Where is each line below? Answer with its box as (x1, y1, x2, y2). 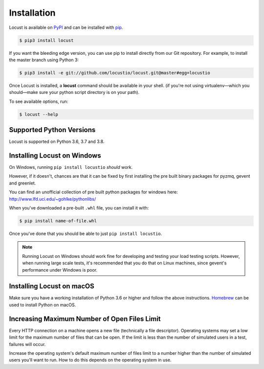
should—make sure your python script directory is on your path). (9, 90, 139, 95)
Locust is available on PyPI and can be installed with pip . (9, 24, 123, 30)
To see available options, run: (9, 98, 68, 104)
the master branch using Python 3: (9, 57, 79, 63)
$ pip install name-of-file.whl (19, 218, 97, 224)
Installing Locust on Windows (9, 151, 101, 160)
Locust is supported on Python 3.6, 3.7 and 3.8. (9, 138, 105, 144)
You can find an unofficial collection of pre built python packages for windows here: (9, 189, 178, 195)
